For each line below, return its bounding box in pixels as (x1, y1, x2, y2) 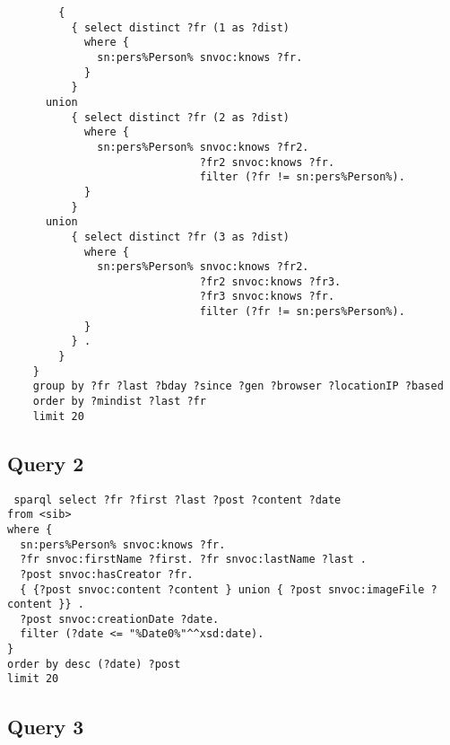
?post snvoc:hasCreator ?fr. (20, 567, 194, 581)
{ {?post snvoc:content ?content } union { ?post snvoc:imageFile (20, 583, 425, 596)
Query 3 (7, 712, 84, 740)
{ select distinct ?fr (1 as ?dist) (71, 21, 290, 34)
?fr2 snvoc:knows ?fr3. (199, 275, 342, 288)
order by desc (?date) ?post (7, 657, 181, 670)
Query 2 (7, 449, 84, 477)
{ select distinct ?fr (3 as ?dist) (71, 230, 290, 243)
